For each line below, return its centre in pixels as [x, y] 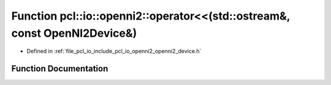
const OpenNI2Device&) [74, 33]
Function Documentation [60, 69]
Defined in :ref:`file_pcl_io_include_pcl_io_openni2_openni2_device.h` [114, 51]
